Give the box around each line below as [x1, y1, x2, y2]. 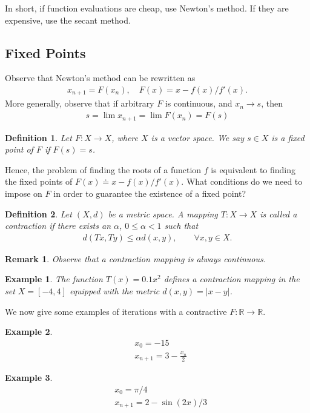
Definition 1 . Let [5, 131, 72, 144]
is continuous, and [165, 97, 232, 110]
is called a [260, 207, 297, 220]
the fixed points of [5, 175, 73, 188]
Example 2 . [5, 325, 53, 338]
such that [164, 219, 199, 232]
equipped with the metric [69, 284, 160, 297]
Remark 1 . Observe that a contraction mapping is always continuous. [5, 252, 266, 265]
